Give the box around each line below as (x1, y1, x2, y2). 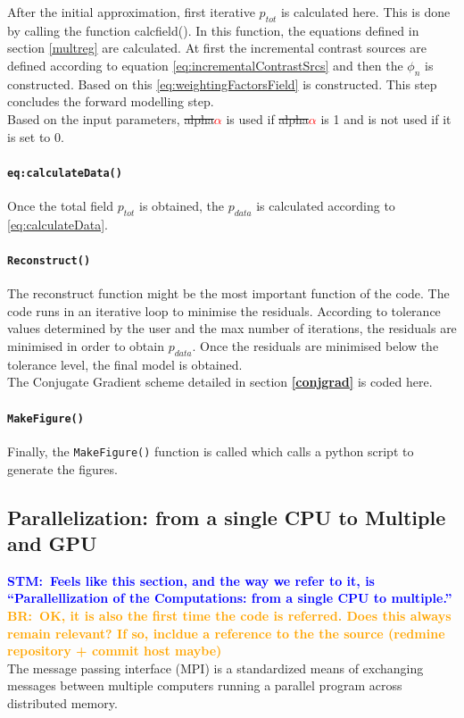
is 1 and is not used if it (320, 109, 452, 128)
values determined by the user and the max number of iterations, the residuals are (7, 319, 457, 338)
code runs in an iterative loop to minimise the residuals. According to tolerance (7, 301, 441, 320)
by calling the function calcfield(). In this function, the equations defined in (7, 21, 419, 39)
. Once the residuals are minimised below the (192, 337, 439, 355)
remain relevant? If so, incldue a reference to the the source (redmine (7, 623, 445, 642)
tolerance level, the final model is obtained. (7, 355, 243, 373)
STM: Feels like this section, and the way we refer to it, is (7, 571, 375, 589)
